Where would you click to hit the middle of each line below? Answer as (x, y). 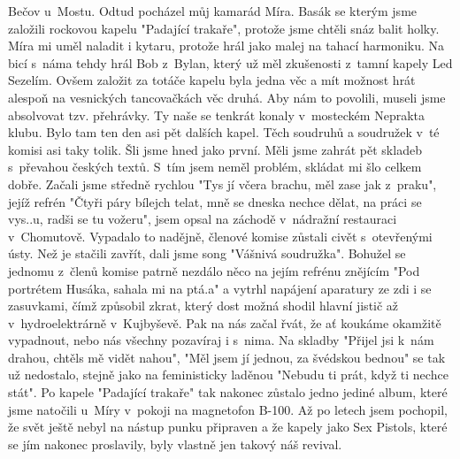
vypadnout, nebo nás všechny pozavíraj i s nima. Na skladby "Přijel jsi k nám (221, 340)
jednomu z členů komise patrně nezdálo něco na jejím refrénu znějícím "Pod (214, 270)
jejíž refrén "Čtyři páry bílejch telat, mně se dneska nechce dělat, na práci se (215, 201)
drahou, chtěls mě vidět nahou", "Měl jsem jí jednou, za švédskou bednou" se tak (227, 357)
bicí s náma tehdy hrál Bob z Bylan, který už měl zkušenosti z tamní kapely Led (230, 62)
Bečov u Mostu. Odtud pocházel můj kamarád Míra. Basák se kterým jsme (213, 11)
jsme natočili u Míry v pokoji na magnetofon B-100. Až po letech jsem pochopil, (228, 409)
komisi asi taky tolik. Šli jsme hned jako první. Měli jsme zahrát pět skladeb (215, 149)
